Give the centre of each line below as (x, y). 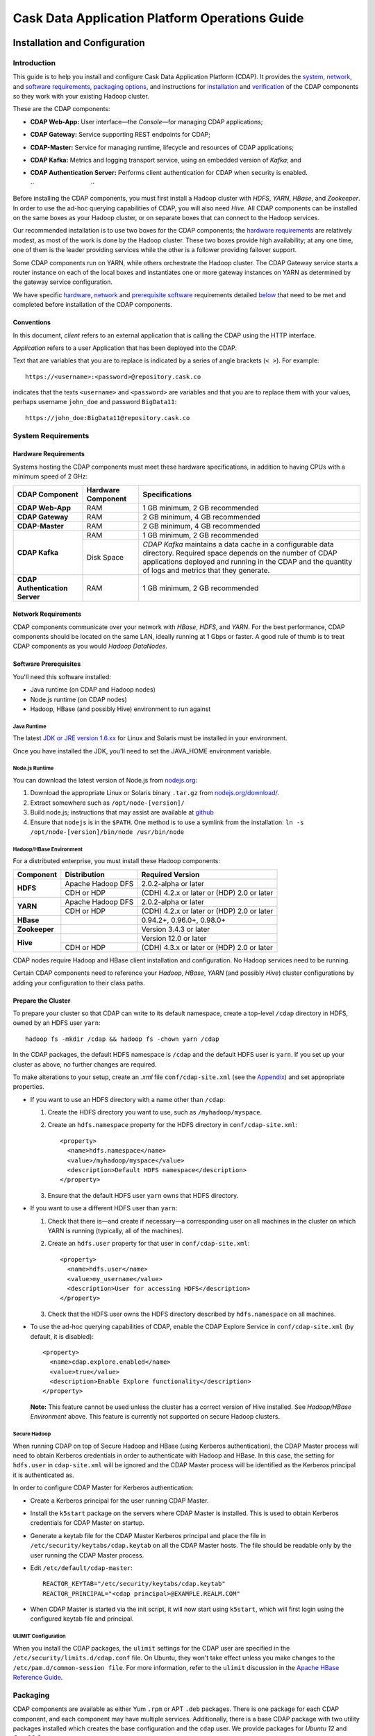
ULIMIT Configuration (39, 1636)
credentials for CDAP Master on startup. (87, 1523)
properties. (28, 1087)
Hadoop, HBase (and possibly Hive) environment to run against (120, 709)
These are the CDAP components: (61, 109)
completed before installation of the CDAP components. (93, 305)
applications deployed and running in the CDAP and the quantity (248, 561)
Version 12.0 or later (174, 938)
